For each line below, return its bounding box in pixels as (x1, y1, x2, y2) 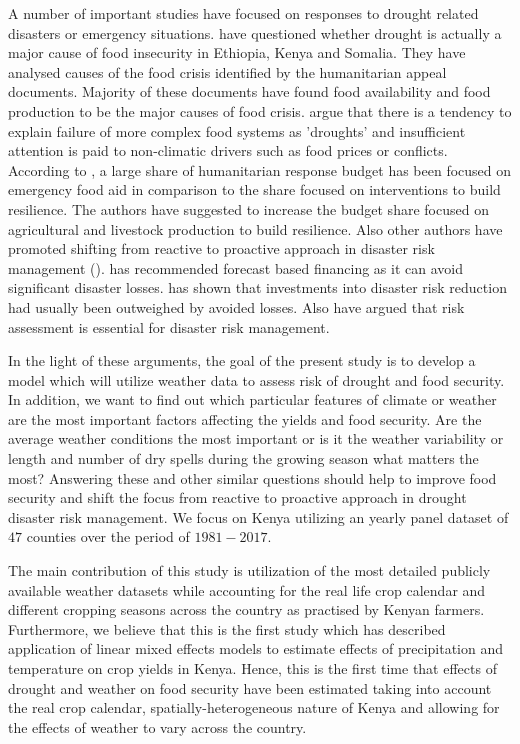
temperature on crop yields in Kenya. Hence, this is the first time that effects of (8, 658, 497, 678)
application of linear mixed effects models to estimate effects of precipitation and (8, 638, 504, 659)
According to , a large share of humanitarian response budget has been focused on (8, 159, 512, 180)
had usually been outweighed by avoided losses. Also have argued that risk (8, 296, 465, 317)
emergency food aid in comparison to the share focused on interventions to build (8, 179, 501, 200)
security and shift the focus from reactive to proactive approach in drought (8, 487, 467, 508)
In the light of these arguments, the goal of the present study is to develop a (8, 350, 476, 371)
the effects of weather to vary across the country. (8, 716, 307, 737)
